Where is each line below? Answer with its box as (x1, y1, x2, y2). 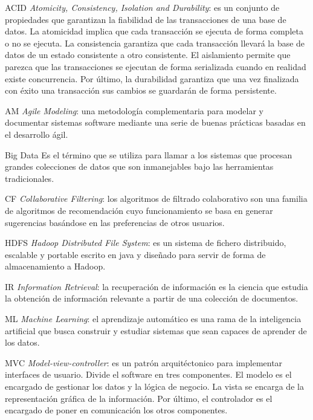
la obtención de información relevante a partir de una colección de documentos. (5, 292, 298, 305)
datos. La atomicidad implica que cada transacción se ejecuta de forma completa (5, 25, 303, 37)
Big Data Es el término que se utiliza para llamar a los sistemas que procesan (5, 148, 292, 161)
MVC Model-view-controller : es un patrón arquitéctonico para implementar (5, 356, 283, 369)
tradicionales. (5, 172, 54, 184)
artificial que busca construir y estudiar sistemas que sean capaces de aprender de (5, 324, 307, 337)
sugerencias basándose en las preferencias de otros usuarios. (5, 216, 225, 228)
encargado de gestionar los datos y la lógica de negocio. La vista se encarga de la (5, 380, 304, 393)
